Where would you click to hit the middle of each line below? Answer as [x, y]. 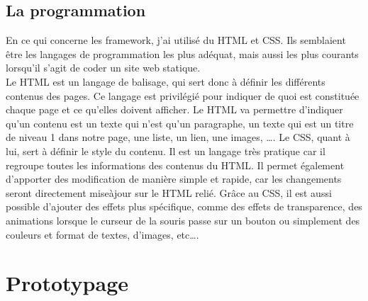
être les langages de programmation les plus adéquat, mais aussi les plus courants [182, 53]
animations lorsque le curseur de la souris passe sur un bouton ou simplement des [183, 220]
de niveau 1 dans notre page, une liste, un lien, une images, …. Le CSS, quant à [178, 137]
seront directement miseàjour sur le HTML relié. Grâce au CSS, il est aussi [169, 192]
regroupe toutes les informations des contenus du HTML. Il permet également [175, 165]
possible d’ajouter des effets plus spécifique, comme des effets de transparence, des [184, 206]
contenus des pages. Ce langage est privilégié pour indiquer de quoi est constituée [183, 95]
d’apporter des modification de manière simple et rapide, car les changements [174, 179]
